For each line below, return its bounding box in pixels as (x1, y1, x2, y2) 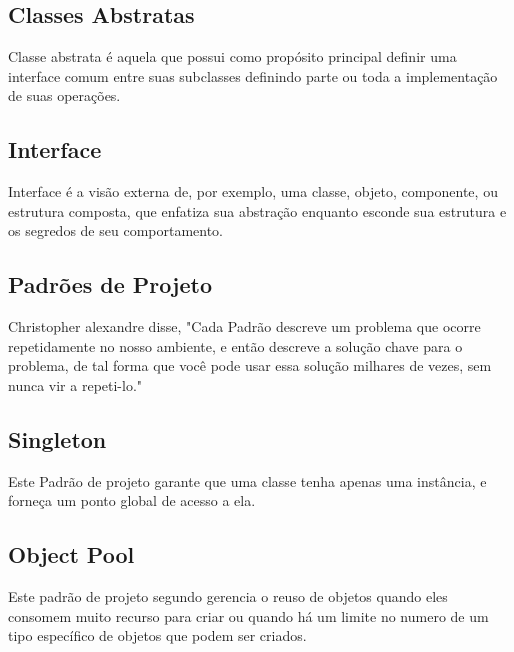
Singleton (8, 423, 107, 454)
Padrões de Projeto (8, 269, 212, 300)
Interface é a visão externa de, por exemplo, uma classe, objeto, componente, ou (8, 181, 498, 202)
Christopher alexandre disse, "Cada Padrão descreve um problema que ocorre (8, 316, 481, 337)
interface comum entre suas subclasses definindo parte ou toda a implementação (8, 65, 498, 86)
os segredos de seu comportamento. (8, 220, 224, 241)
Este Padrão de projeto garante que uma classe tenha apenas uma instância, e (8, 470, 487, 491)
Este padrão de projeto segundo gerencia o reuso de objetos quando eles (8, 586, 448, 607)
